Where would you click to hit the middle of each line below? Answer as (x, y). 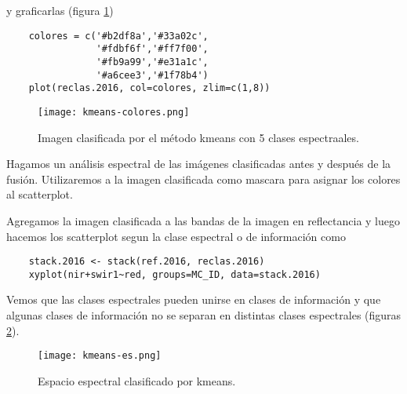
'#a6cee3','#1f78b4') (152, 75)
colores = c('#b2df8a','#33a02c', (118, 36)
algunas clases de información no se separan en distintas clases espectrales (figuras (204, 315)
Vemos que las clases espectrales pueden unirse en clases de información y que (194, 299)
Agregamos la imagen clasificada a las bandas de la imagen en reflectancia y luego (203, 220)
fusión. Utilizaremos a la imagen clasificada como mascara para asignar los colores (203, 179)
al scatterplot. (40, 194)
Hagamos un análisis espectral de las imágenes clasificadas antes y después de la (199, 164)
